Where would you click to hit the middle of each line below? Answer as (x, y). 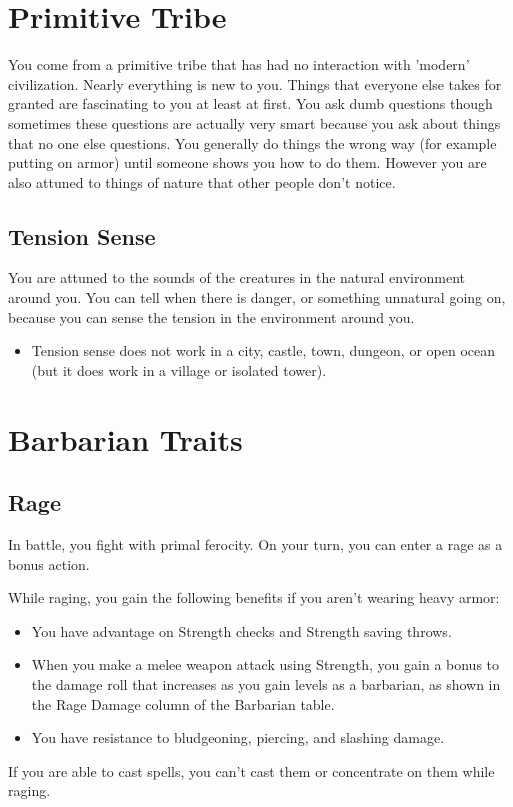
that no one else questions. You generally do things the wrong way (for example (252, 142)
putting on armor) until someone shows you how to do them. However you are (247, 162)
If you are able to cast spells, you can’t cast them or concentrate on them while (251, 770)
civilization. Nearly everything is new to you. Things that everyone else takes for (255, 83)
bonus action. (49, 563)
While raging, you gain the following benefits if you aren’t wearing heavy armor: (254, 597)
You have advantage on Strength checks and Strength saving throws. (241, 630)
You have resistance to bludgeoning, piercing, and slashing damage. (238, 737)
